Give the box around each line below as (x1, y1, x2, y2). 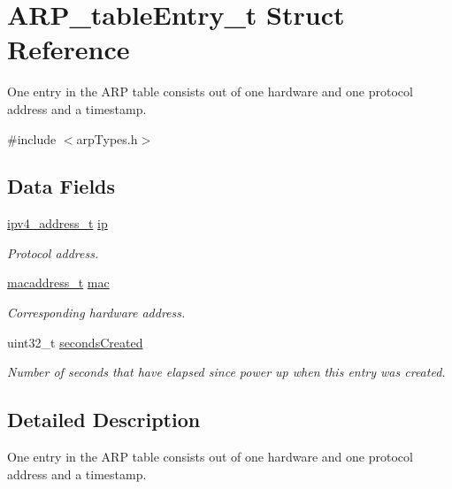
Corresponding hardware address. (7, 303, 186, 322)
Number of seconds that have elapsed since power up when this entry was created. (7, 363, 446, 381)
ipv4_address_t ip (7, 214, 108, 233)
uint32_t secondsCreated (7, 332, 143, 351)
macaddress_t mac (7, 273, 110, 292)
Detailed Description (7, 406, 201, 433)
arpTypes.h (76, 129, 138, 148)
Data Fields (7, 172, 116, 200)
